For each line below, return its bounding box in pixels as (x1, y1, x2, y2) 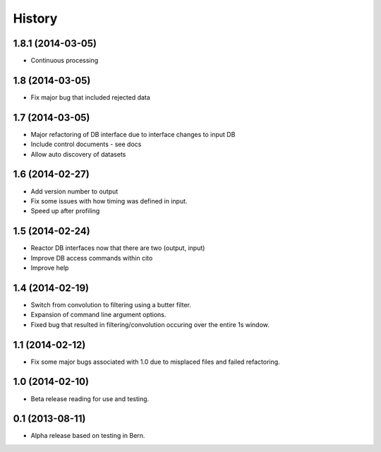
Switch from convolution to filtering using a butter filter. (30, 300, 192, 309)
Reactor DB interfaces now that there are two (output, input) (30, 244, 205, 252)
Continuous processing (30, 56, 99, 65)
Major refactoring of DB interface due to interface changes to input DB (30, 130, 236, 138)
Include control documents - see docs (30, 140, 142, 148)
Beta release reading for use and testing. (30, 394, 150, 403)
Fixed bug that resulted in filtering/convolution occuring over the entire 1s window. (30, 320, 270, 328)
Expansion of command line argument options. (30, 311, 167, 319)
